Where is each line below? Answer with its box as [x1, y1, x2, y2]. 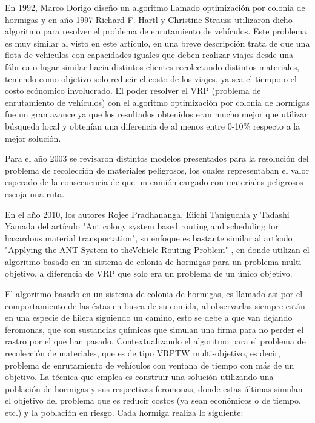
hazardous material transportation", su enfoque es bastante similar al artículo [5, 231, 293, 244]
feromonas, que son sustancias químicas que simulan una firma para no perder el [5, 323, 304, 335]
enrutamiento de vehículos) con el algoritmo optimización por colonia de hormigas [5, 96, 310, 108]
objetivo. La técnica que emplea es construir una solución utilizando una [5, 370, 274, 383]
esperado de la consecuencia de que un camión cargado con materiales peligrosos [5, 175, 303, 188]
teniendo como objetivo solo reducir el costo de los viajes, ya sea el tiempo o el [5, 72, 297, 85]
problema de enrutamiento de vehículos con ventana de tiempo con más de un [5, 358, 294, 371]
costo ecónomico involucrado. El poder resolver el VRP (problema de [5, 84, 261, 97]
